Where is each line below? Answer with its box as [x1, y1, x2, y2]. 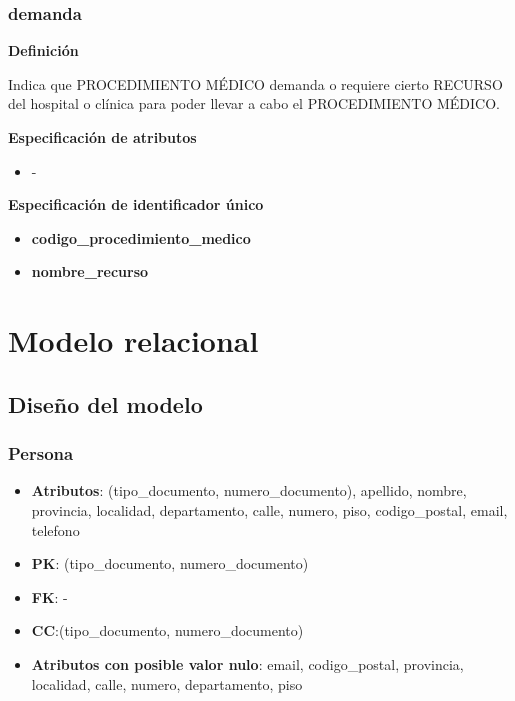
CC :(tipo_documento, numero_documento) [31, 620, 304, 641]
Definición [8, 40, 79, 61]
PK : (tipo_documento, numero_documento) [31, 553, 309, 574]
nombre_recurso [31, 261, 149, 282]
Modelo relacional [8, 320, 259, 361]
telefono [31, 519, 80, 540]
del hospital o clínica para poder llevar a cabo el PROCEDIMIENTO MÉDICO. [8, 93, 500, 114]
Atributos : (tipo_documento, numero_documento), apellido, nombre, [31, 480, 467, 501]
